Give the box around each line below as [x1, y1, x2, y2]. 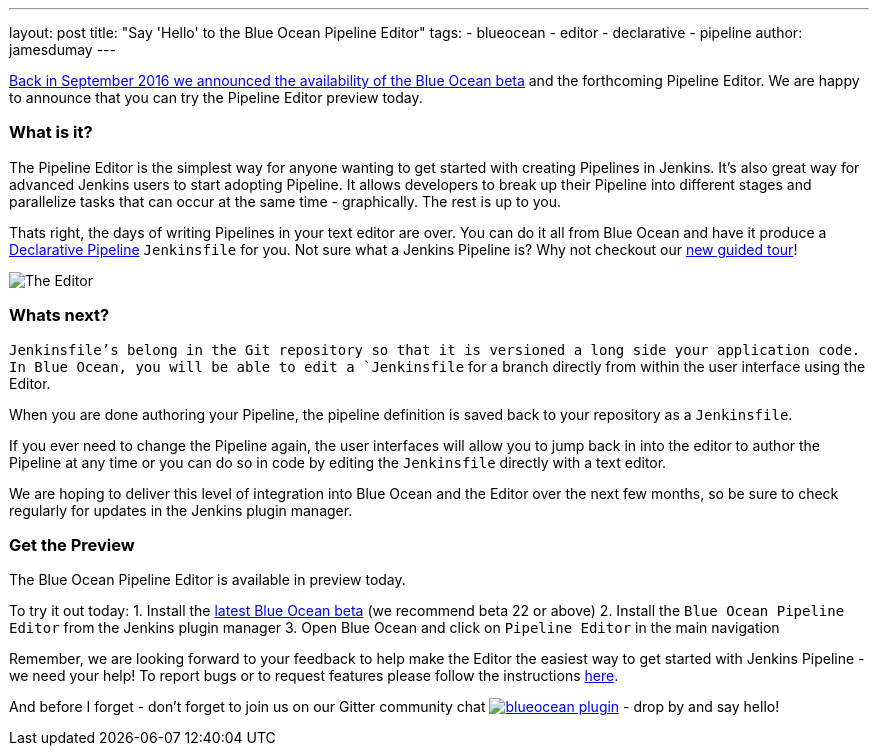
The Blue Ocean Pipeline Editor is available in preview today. [9, 571, 406, 589]
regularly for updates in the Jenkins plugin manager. [9, 501, 353, 519]
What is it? [9, 122, 93, 143]
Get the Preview [9, 534, 135, 555]
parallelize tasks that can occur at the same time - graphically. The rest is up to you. [9, 192, 562, 210]
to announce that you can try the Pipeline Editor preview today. [9, 89, 423, 106]
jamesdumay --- [9, 41, 116, 58]
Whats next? [9, 305, 110, 326]
